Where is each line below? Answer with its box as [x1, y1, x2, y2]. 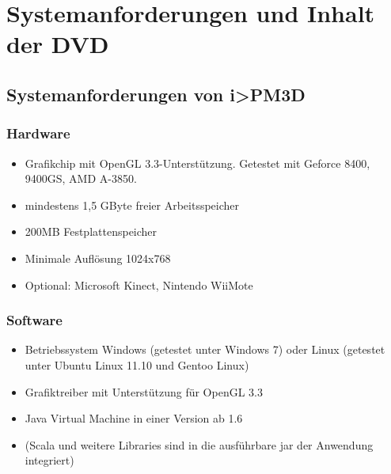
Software [6, 310, 63, 330]
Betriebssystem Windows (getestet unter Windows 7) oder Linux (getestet [25, 341, 385, 358]
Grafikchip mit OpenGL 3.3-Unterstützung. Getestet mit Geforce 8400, [25, 154, 370, 171]
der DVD [6, 28, 109, 60]
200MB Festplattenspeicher [25, 223, 158, 240]
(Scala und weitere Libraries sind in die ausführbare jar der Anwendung [25, 436, 374, 453]
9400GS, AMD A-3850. [25, 170, 137, 187]
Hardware [6, 123, 70, 143]
